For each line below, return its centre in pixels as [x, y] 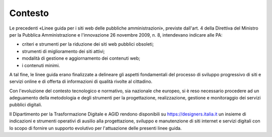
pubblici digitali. [26, 105]
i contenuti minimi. [41, 65]
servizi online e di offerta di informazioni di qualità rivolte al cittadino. [81, 82]
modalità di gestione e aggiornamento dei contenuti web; [81, 58]
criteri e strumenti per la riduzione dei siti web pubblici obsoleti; [88, 44]
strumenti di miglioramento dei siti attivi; [63, 51]
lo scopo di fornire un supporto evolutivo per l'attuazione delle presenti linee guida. [95, 128]
